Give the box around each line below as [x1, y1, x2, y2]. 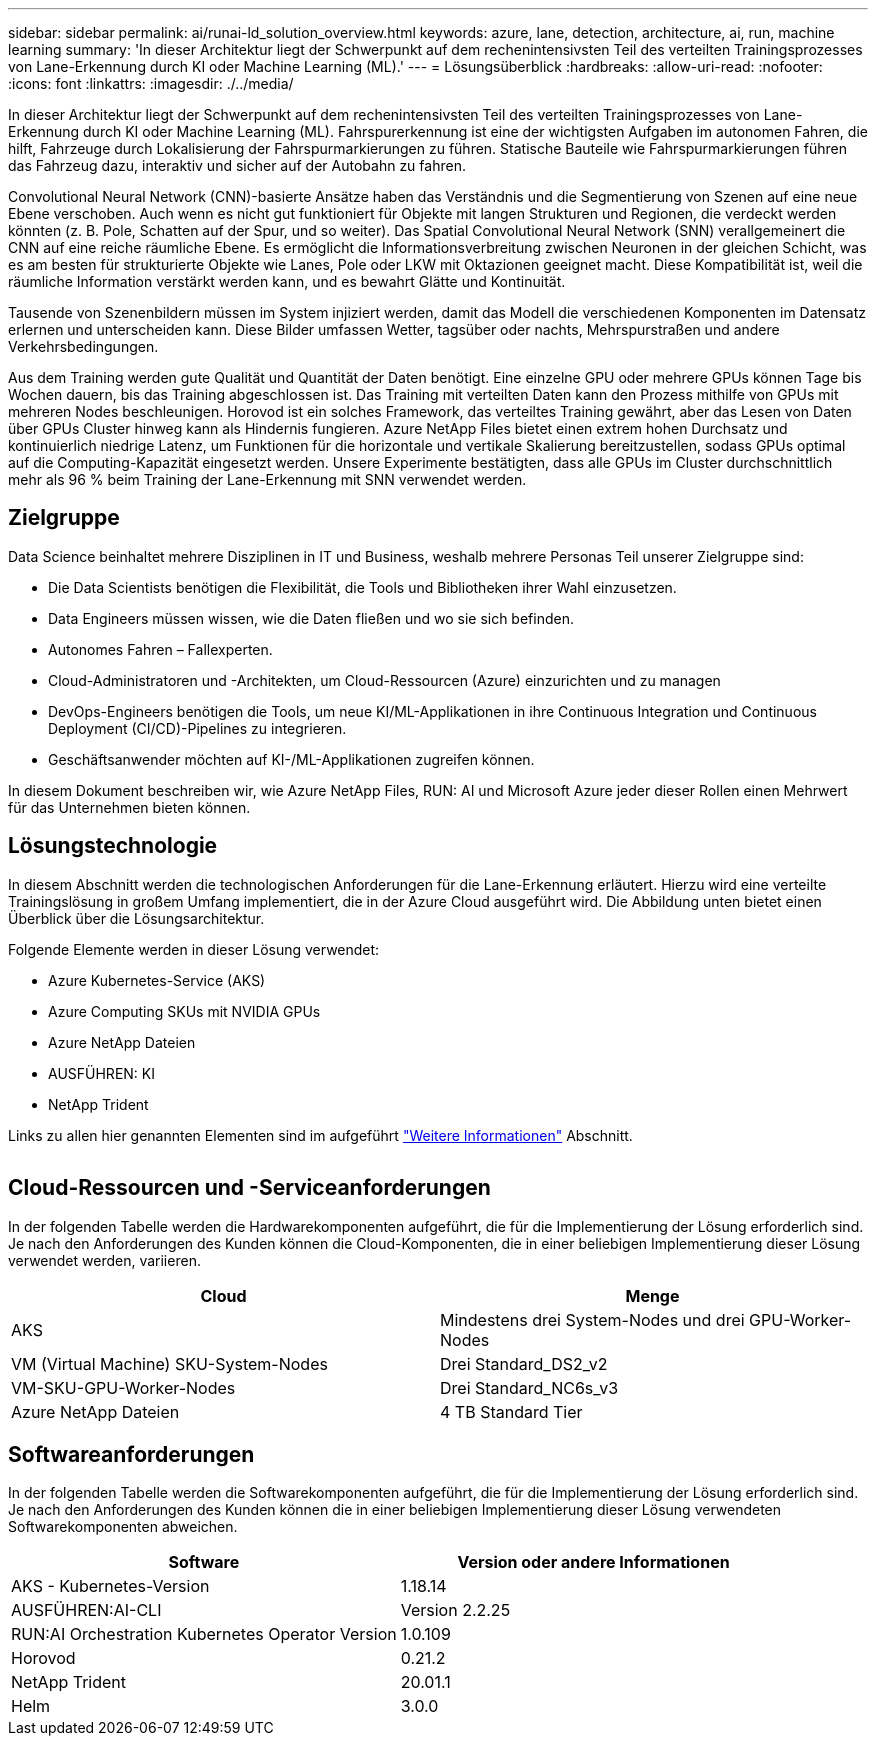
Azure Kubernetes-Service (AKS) [48, 971, 266, 989]
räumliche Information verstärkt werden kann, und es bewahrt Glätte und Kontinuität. [8, 273, 566, 290]
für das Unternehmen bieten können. [8, 798, 251, 816]
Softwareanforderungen [8, 1441, 255, 1467]
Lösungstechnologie [8, 833, 218, 859]
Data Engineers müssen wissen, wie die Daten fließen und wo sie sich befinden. [48, 609, 574, 627]
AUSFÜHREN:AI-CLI [11, 1600, 162, 1621]
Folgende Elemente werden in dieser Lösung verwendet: [8, 940, 380, 958]
